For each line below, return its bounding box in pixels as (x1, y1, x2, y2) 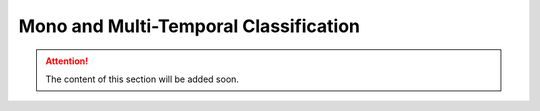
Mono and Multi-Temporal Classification (18, 15, 360, 37)
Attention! (45, 55, 89, 67)
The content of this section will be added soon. (45, 73, 240, 85)
